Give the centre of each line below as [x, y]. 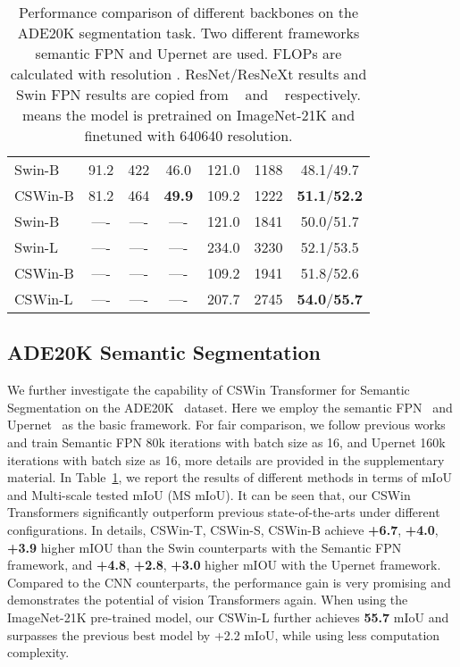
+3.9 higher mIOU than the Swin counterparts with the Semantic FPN [205, 547]
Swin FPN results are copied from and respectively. [188, 94]
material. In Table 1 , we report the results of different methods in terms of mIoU [230, 477]
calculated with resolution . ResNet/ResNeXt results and [188, 74]
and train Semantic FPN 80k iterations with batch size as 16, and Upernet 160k [226, 442]
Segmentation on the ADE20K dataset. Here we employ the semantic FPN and [230, 407]
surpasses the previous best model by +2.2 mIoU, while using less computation [224, 634]
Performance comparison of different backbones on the [188, 12]
